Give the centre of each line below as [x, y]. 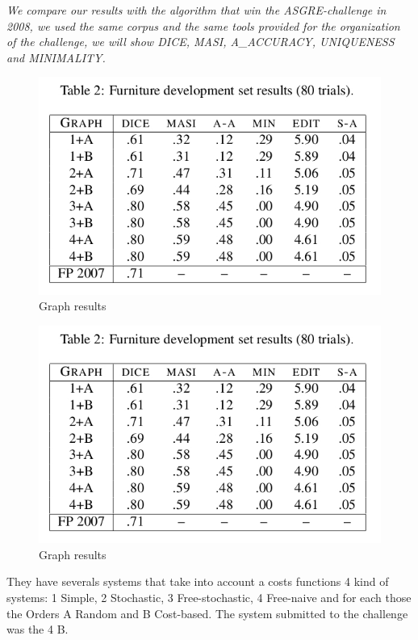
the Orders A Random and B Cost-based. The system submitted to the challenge [207, 613]
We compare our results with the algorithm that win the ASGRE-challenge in [196, 10]
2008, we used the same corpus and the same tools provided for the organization [203, 25]
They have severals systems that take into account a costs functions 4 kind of [198, 581]
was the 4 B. [38, 629]
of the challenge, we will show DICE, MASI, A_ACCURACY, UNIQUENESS [201, 42]
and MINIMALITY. [56, 57]
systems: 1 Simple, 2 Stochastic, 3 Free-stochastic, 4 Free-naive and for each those [209, 598]
